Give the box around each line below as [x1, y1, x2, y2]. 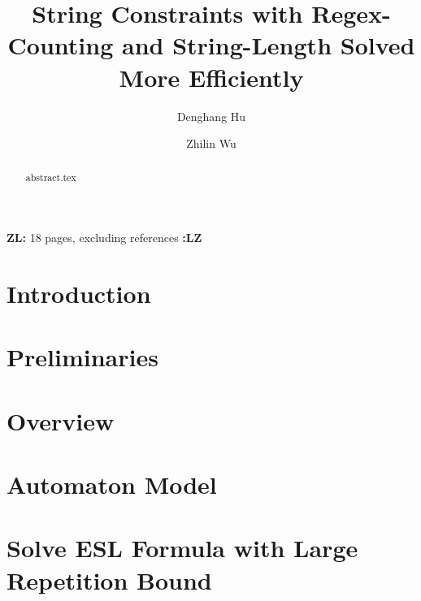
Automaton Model [7, 468, 217, 501]
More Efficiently [119, 60, 304, 93]
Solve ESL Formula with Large [7, 531, 358, 564]
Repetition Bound [7, 563, 212, 596]
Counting [7, 28, 114, 62]
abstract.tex [25, 171, 76, 184]
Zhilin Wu [186, 135, 237, 152]
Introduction [7, 276, 151, 309]
